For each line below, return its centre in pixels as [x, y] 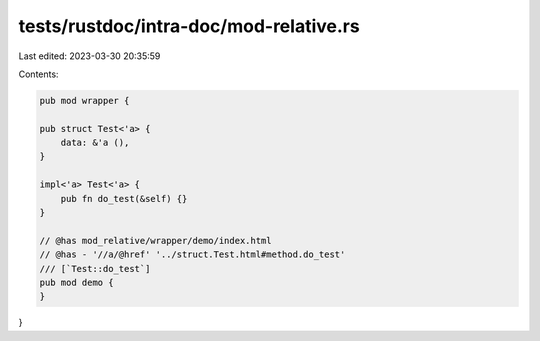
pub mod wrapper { [84, 100]
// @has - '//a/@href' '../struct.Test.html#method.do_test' [192, 254]
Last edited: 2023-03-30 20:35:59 [89, 56]
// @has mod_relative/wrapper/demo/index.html [155, 240]
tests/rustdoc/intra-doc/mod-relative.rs [189, 26]
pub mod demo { [76, 282]
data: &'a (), [95, 143]
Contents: [38, 74]
